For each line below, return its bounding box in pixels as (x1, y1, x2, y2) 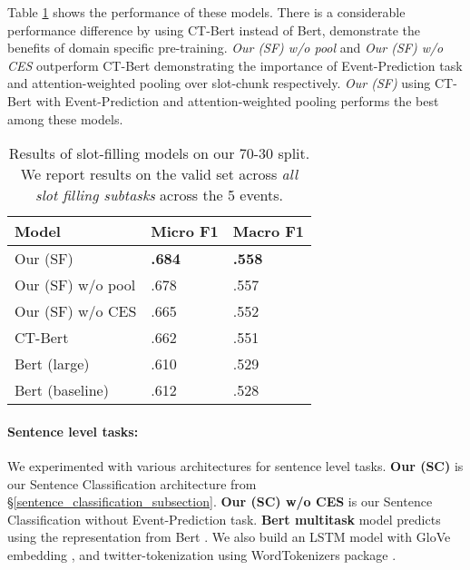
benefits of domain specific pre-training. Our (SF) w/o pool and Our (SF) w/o (7, 38, 444, 57)
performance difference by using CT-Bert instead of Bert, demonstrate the (7, 20, 421, 39)
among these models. (7, 109, 123, 128)
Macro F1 (232, 221, 305, 242)
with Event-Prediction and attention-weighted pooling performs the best (35, 91, 439, 110)
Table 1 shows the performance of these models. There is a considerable (7, 3, 406, 21)
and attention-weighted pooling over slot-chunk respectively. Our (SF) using (7, 74, 431, 93)
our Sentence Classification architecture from (7, 474, 257, 493)
